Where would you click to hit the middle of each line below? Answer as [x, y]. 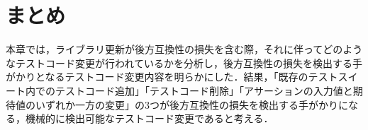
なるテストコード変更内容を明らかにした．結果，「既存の [177, 77]
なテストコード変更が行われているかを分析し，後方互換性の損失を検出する [179, 63]
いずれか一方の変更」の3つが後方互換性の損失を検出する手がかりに [191, 104]
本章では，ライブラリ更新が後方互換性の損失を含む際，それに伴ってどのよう [184, 49]
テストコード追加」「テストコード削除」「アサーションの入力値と [204, 90]
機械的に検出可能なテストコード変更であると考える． [149, 118]
